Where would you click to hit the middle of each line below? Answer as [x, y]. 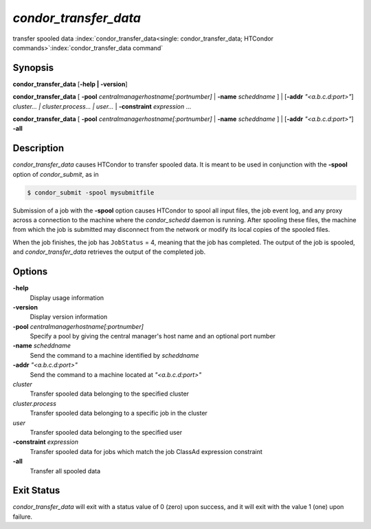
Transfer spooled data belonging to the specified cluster [109, 394]
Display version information [69, 317]
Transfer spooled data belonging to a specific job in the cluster [119, 413]
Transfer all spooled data [65, 471]
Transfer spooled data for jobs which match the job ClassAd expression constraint [146, 451]
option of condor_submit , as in [56, 174]
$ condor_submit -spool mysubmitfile [91, 192]
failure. [23, 517]
